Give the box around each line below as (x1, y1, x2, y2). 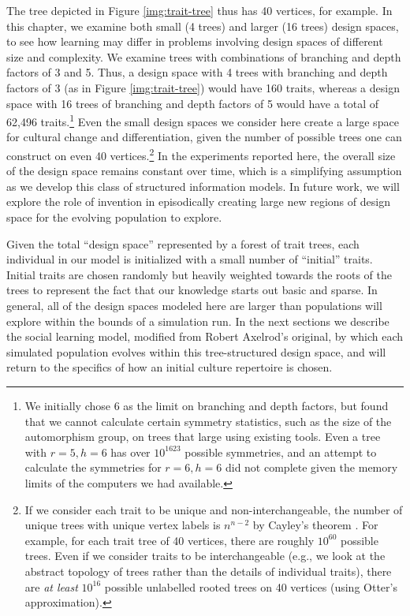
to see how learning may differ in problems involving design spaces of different (6, 33, 383, 50)
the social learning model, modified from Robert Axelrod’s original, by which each (6, 328, 404, 345)
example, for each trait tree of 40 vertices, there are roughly (24, 532, 315, 548)
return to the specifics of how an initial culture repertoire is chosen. (6, 359, 333, 375)
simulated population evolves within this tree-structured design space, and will (6, 343, 386, 360)
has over (110, 443, 151, 460)
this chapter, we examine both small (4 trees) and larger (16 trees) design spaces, (6, 17, 399, 34)
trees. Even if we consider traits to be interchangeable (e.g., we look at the (24, 547, 386, 564)
